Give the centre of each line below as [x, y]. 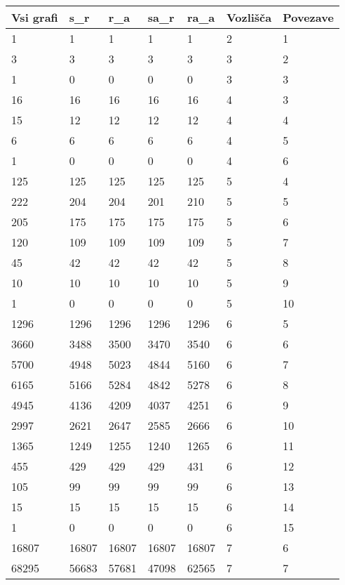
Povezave [308, 17]
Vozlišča [249, 17]
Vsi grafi [35, 17]
